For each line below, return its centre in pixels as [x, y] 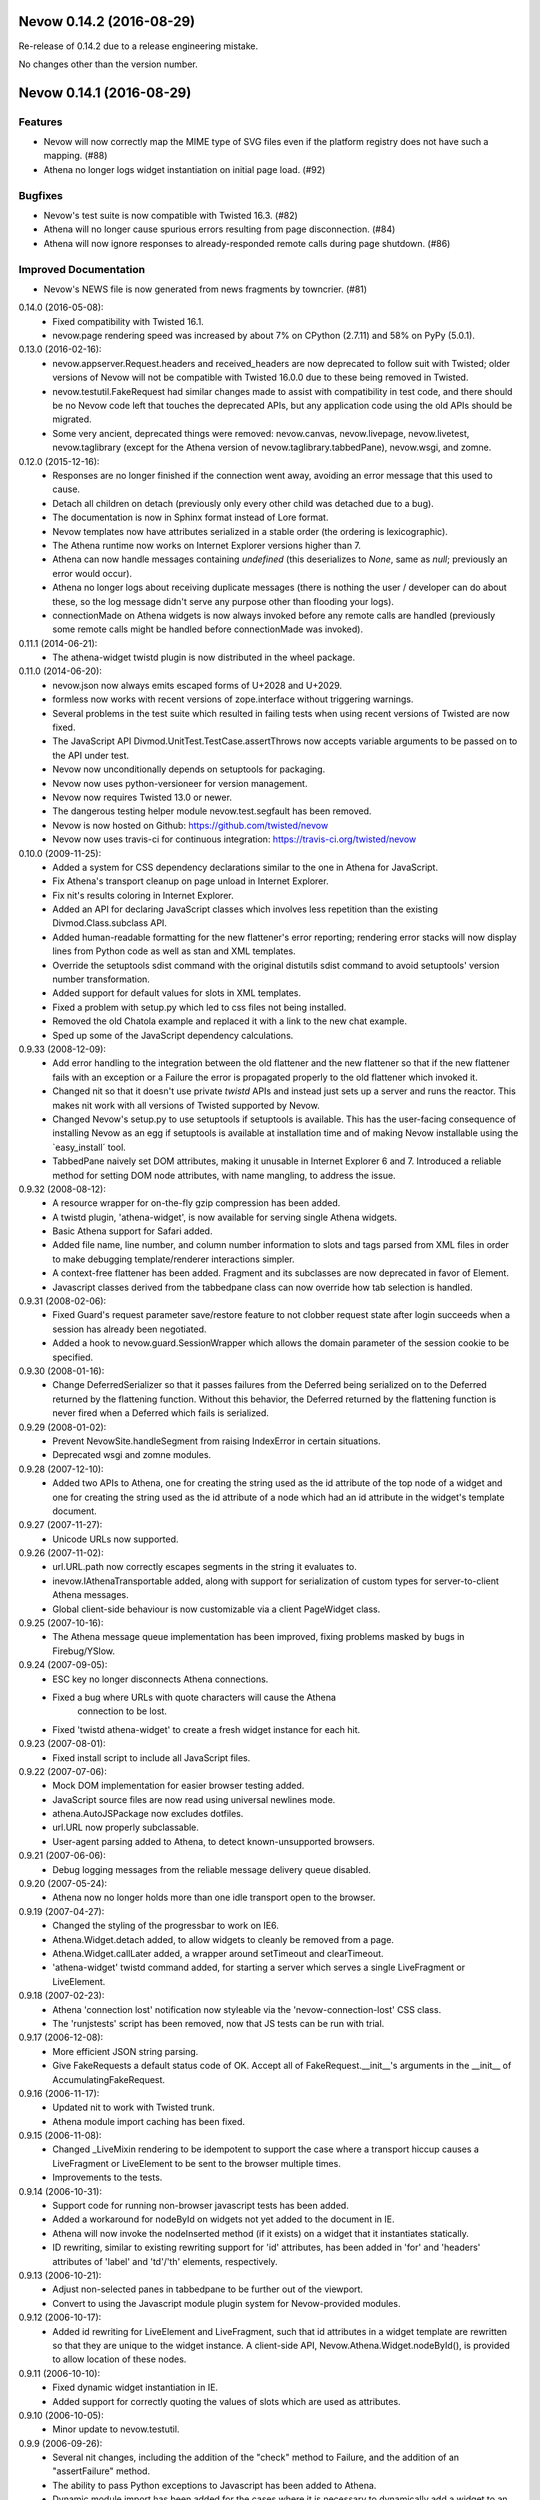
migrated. [72, 419]
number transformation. [101, 979]
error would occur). [92, 573]
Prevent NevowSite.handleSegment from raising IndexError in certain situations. [217, 1441]
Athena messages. [90, 1595]
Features [40, 122]
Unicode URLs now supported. [115, 1539]
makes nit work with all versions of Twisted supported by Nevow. [186, 1105]
